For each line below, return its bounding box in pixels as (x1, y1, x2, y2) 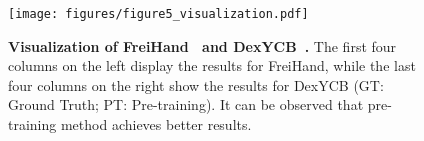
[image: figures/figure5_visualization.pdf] (8, 7, 309, 21)
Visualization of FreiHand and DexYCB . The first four (8, 35, 397, 56)
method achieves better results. (60, 114, 252, 135)
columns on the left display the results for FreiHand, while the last (8, 55, 416, 76)
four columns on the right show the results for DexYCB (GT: (8, 74, 384, 95)
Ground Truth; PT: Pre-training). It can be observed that (8, 94, 364, 115)
